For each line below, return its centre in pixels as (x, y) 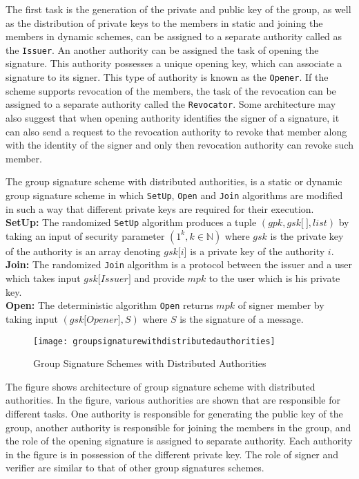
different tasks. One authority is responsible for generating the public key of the (174, 413)
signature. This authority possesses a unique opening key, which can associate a (174, 63)
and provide (159, 278)
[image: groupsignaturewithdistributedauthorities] (154, 341)
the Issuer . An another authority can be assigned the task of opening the (162, 49)
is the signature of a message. (242, 318)
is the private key (307, 235)
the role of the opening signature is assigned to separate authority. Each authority (179, 441)
